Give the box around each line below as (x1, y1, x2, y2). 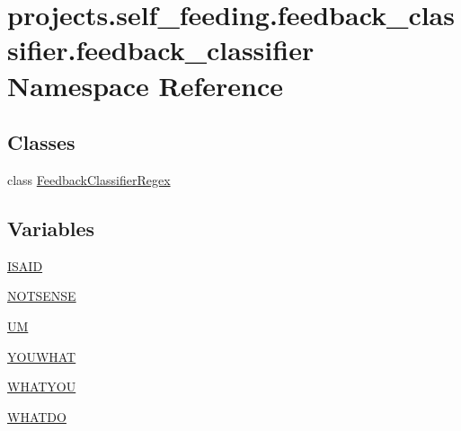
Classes (7, 128, 75, 156)
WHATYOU (7, 377, 76, 396)
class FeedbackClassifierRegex (7, 170, 171, 189)
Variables (7, 214, 95, 242)
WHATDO (7, 407, 66, 426)
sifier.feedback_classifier (7, 31, 315, 68)
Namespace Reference (7, 66, 283, 103)
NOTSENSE (7, 286, 76, 305)
